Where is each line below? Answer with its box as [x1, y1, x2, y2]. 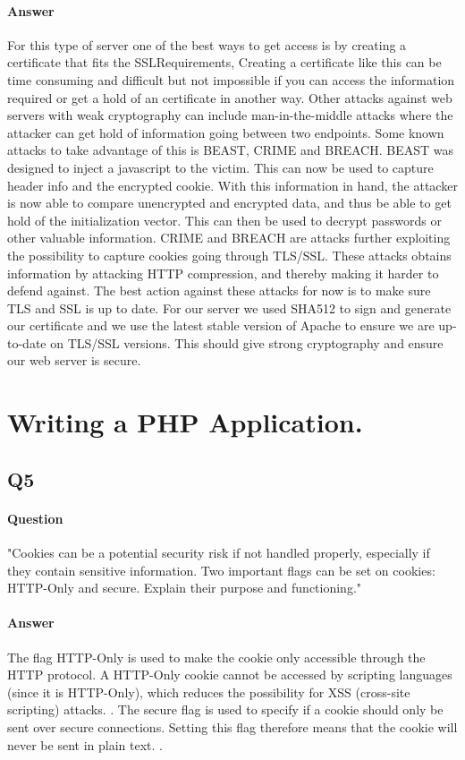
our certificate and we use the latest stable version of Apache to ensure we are [7, 316, 435, 335]
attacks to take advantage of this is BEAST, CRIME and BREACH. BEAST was [7, 141, 454, 159]
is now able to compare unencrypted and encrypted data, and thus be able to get [7, 193, 452, 212]
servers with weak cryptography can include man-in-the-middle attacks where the [7, 106, 453, 124]
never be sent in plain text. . [7, 735, 163, 754]
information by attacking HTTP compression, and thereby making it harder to [7, 263, 439, 282]
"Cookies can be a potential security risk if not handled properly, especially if [7, 543, 430, 562]
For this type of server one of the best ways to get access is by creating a [7, 35, 407, 54]
